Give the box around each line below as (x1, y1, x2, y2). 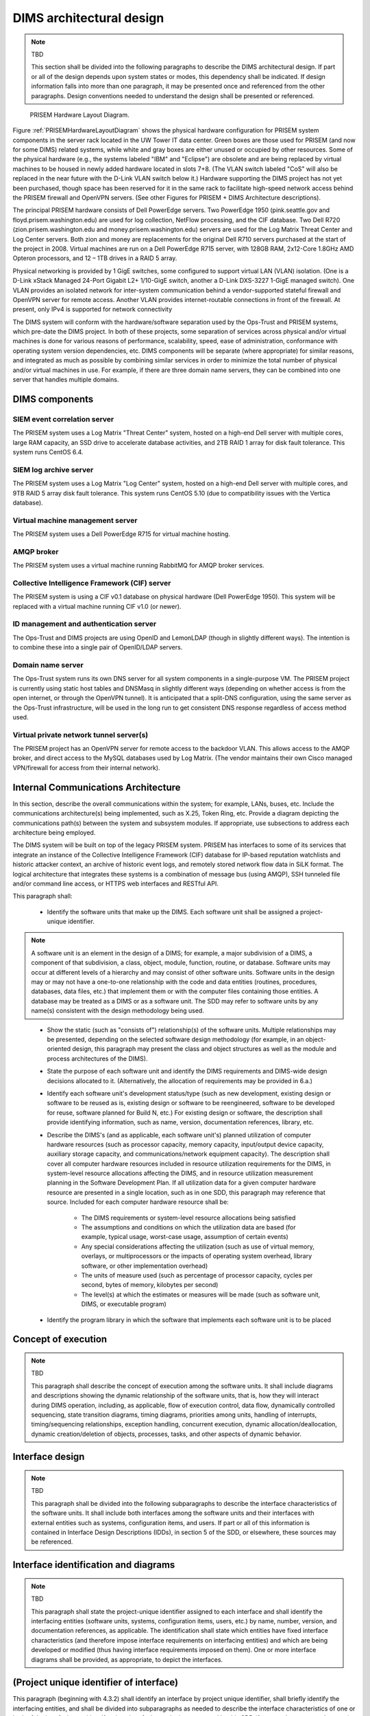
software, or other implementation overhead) (81, 1262, 208, 1270)
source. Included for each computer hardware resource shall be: (47, 1198, 229, 1206)
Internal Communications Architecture (12, 781, 181, 793)
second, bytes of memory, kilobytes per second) (81, 1281, 219, 1289)
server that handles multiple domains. (12, 375, 119, 384)
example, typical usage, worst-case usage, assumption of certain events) (81, 1233, 289, 1241)
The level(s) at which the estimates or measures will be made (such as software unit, (81, 1290, 321, 1299)
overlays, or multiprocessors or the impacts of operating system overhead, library (81, 1252, 312, 1260)
